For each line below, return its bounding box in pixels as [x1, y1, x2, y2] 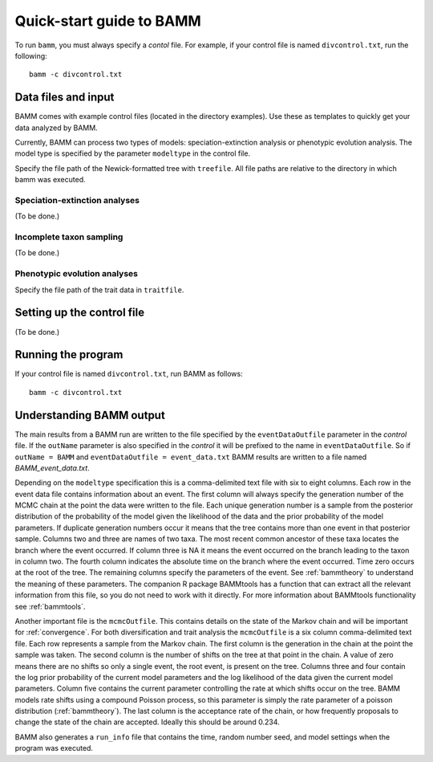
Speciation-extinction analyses [14, 194, 140, 206]
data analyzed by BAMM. [14, 123, 98, 132]
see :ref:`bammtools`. [14, 601, 86, 611]
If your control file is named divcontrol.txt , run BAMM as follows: [14, 369, 244, 379]
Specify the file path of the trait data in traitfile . [14, 285, 184, 295]
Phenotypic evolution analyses [14, 268, 139, 279]
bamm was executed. [14, 175, 86, 185]
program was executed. [14, 744, 94, 753]
